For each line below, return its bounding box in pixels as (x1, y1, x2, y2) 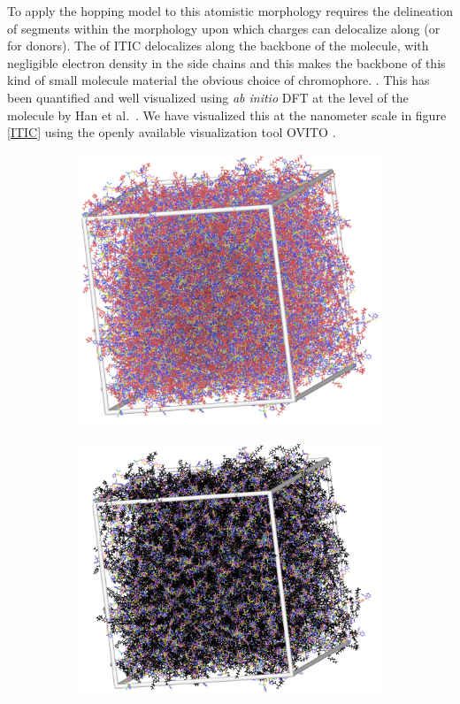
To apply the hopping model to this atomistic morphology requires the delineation (7, 2, 453, 19)
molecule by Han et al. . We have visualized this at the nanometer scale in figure (7, 105, 447, 124)
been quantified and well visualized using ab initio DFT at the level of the (7, 88, 409, 106)
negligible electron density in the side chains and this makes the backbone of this (7, 53, 446, 72)
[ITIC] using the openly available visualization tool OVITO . (7, 123, 336, 142)
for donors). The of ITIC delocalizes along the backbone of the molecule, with (7, 36, 429, 55)
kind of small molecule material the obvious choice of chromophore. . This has (7, 71, 430, 89)
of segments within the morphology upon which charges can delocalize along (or (7, 19, 441, 37)
